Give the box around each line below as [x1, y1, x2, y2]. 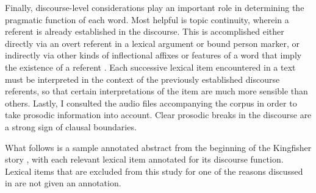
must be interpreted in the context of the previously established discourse [5, 72, 280, 85]
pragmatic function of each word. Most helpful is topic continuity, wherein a [5, 13, 289, 26]
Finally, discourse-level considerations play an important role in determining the [5, 1, 304, 13]
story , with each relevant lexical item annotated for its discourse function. [5, 153, 284, 166]
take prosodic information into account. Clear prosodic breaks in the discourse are [5, 108, 312, 121]
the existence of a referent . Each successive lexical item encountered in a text [5, 60, 296, 73]
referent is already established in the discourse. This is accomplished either [5, 25, 284, 38]
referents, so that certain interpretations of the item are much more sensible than [5, 85, 308, 97]
